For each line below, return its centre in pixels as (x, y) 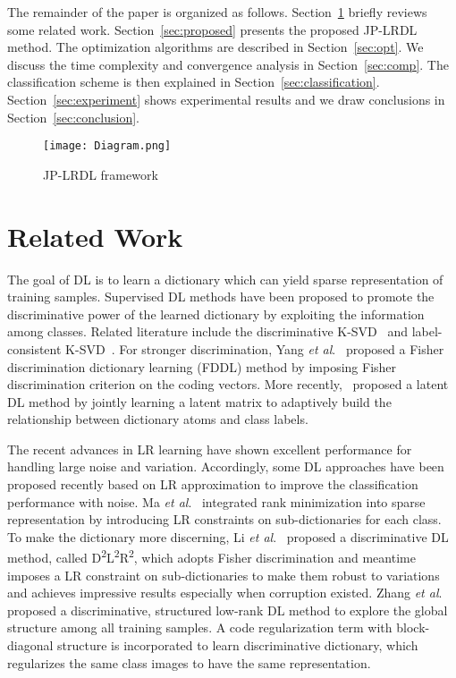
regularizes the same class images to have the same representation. (189, 662)
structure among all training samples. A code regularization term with (200, 627)
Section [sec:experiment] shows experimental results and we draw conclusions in (226, 99)
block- (413, 627)
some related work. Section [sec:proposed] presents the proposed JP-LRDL (212, 29)
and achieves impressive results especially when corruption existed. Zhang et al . (225, 593)
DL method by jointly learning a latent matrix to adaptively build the (199, 401)
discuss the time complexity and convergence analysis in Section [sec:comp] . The (228, 64)
